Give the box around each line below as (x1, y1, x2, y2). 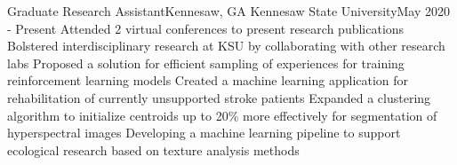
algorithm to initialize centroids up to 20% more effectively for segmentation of (7, 106, 437, 124)
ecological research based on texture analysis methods (7, 140, 300, 159)
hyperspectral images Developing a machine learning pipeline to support (7, 123, 401, 142)
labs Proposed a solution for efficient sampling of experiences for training (7, 53, 405, 72)
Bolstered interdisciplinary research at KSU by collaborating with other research (7, 36, 445, 55)
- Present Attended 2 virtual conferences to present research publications (7, 19, 405, 37)
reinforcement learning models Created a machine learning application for (7, 71, 409, 90)
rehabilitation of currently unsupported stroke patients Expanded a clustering (7, 88, 431, 106)
